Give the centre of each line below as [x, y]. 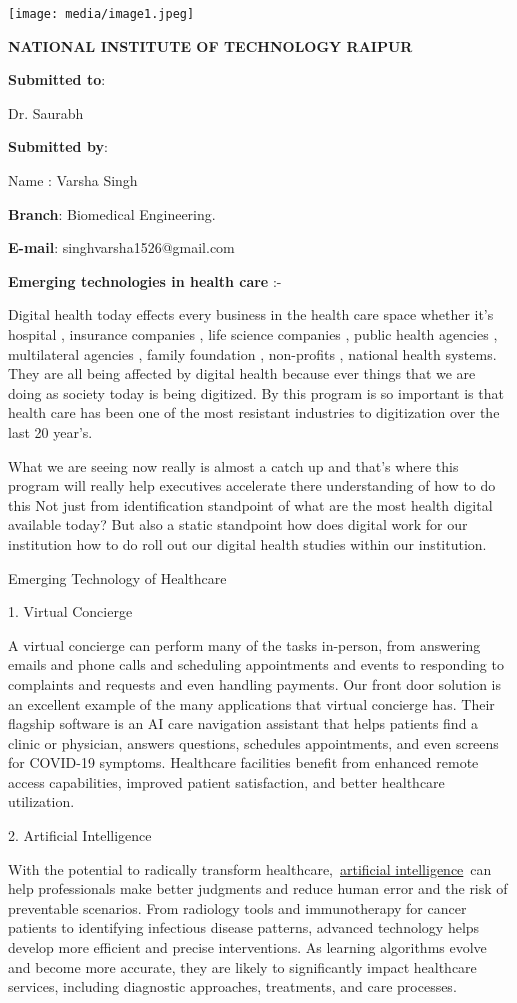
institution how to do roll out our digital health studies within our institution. [247, 543]
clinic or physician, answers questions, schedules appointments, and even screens [253, 742]
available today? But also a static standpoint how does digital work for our [238, 524]
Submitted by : [58, 146]
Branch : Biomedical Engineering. [112, 213]
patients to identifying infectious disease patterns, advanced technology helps [244, 927]
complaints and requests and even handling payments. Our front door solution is [254, 683]
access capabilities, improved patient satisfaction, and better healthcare [226, 781]
